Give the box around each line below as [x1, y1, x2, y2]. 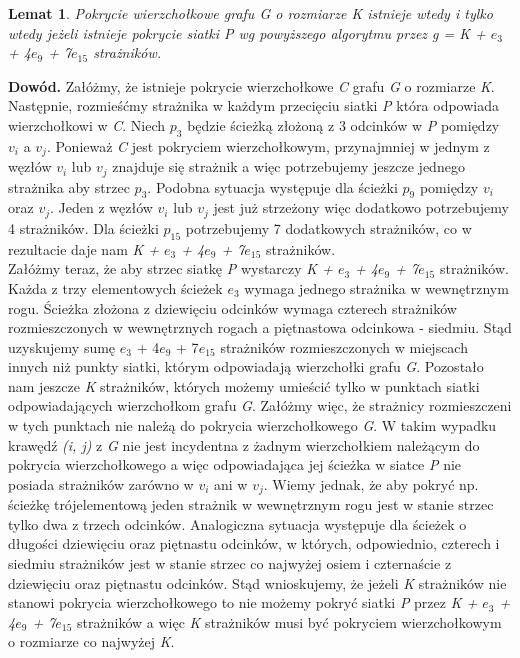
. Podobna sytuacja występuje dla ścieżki [147, 176, 398, 197]
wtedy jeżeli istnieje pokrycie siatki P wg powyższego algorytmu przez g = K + [8, 22, 486, 43]
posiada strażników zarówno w [8, 473, 194, 494]
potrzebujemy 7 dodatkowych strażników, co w [185, 217, 472, 238]
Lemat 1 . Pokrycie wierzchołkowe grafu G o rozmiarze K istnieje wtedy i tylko [8, 3, 493, 23]
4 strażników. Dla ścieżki [8, 217, 159, 238]
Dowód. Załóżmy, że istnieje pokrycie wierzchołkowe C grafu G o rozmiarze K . [8, 75, 495, 96]
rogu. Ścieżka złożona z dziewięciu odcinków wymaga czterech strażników [8, 297, 457, 318]
